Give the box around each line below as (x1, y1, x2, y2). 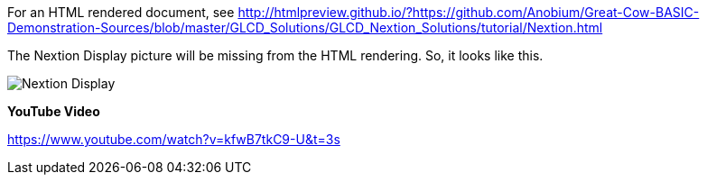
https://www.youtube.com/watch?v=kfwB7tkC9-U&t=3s (7, 132, 340, 147)
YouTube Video (7, 104, 100, 119)
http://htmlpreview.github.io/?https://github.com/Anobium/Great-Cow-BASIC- (237, 5, 700, 20)
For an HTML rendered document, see (7, 5, 235, 20)
